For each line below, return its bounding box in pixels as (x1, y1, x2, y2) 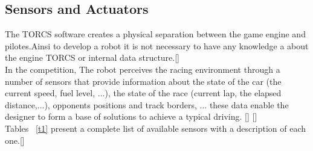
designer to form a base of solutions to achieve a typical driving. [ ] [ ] (5, 110, 257, 123)
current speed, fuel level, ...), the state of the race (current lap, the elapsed (5, 87, 282, 99)
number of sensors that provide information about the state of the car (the (5, 75, 282, 87)
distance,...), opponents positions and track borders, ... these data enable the (5, 98, 289, 111)
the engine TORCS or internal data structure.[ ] (5, 51, 180, 64)
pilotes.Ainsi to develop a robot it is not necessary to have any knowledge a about (5, 39, 309, 52)
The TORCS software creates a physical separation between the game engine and (5, 28, 306, 40)
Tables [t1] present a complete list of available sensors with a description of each (5, 122, 306, 134)
